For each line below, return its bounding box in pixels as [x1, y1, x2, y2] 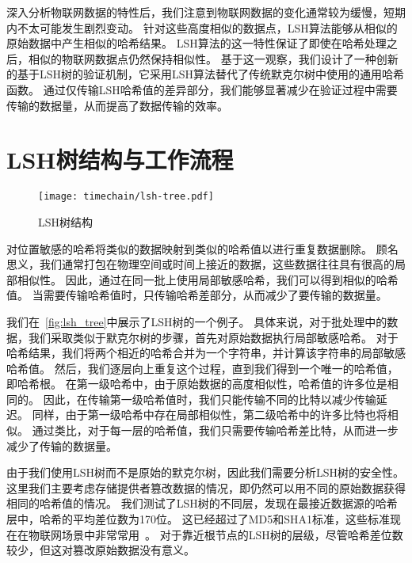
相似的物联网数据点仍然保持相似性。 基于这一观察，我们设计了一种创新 [28, 50, 399, 67]
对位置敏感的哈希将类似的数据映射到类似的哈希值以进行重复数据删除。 [6, 240, 372, 257]
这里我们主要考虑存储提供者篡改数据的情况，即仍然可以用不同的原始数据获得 [6, 479, 406, 496]
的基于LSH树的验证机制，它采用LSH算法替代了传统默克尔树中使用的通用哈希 [6, 66, 405, 82]
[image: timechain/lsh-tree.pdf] [38, 191, 214, 203]
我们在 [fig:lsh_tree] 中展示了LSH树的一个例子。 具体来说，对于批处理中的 [6, 313, 387, 329]
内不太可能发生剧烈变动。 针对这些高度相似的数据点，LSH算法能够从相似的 [6, 19, 398, 36]
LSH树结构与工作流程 [6, 143, 234, 176]
